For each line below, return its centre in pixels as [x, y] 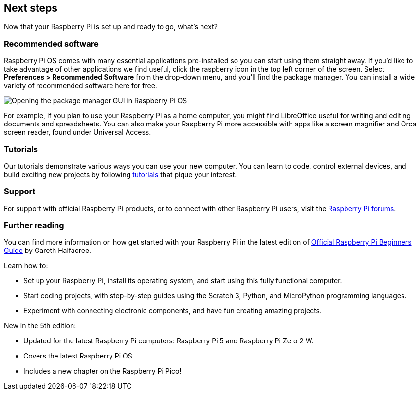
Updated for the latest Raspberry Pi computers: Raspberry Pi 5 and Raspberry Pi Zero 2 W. [169, 341]
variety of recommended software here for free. [81, 86]
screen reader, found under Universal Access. [78, 132]
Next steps [31, 8]
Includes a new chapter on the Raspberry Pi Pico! [102, 371]
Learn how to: [26, 266]
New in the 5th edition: [40, 326]
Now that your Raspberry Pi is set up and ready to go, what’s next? [111, 27]
